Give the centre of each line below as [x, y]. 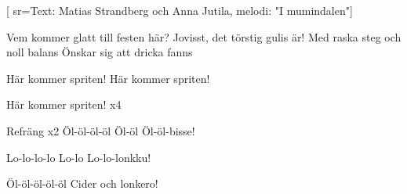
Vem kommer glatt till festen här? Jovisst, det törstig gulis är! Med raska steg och [204, 36]
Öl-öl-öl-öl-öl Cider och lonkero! [82, 183]
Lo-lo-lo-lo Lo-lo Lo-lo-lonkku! [79, 157]
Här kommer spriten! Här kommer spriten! [108, 78]
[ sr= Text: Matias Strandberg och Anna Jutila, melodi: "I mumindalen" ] [180, 10]
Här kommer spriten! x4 [64, 104]
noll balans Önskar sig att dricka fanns [100, 52]
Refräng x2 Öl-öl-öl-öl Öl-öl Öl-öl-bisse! [101, 130]
